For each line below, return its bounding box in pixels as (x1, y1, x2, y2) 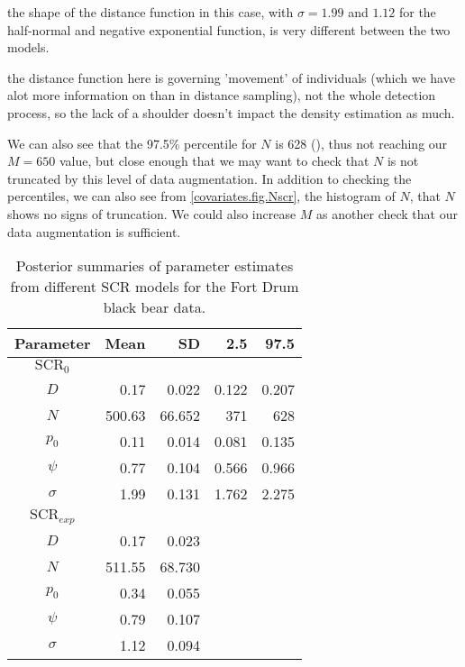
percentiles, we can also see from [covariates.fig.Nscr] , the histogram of (7, 187, 396, 206)
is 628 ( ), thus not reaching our (275, 133, 448, 152)
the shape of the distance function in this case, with (7, 3, 294, 21)
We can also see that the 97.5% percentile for (7, 133, 257, 152)
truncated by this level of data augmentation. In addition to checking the (7, 169, 412, 187)
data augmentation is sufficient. (7, 222, 181, 241)
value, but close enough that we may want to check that (59, 151, 369, 170)
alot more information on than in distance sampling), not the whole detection (7, 86, 436, 105)
